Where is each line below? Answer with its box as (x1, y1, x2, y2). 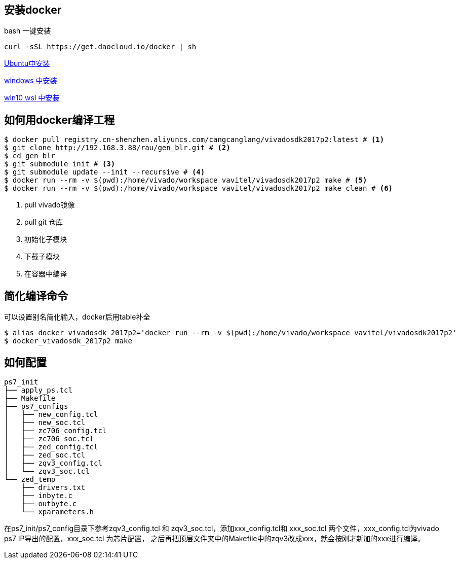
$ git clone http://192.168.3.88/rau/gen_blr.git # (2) (4, 144, 231, 152)
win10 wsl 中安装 (4, 93, 60, 102)
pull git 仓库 (24, 218, 63, 227)
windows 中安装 (4, 76, 57, 85)
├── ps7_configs (4, 402, 68, 410)
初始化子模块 (24, 235, 67, 244)
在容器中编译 (24, 269, 67, 278)
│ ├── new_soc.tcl (4, 418, 86, 427)
